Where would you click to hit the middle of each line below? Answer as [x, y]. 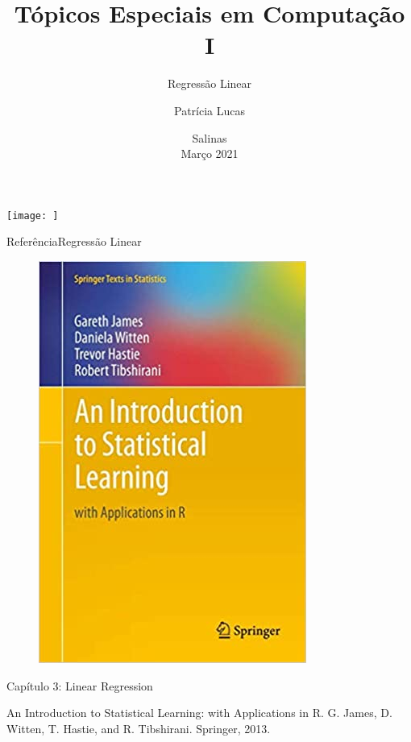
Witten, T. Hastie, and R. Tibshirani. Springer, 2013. [139, 728]
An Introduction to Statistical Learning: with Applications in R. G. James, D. [199, 713]
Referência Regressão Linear [74, 241]
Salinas [210, 137]
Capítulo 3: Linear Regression [80, 685]
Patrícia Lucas [209, 110]
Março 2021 [210, 153]
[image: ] [33, 216]
